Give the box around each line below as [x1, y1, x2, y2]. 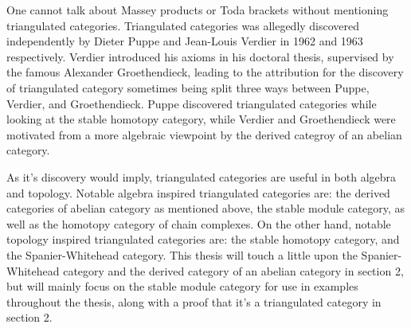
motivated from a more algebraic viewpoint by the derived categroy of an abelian [6, 126, 402, 143]
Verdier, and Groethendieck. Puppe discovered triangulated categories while [6, 95, 377, 111]
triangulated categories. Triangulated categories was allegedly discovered [6, 17, 360, 33]
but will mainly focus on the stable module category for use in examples [6, 278, 358, 295]
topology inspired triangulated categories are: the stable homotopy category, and [6, 231, 400, 248]
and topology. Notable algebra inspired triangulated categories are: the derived [6, 184, 390, 201]
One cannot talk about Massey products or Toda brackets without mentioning [6, 2, 389, 18]
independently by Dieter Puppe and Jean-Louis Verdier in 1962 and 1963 [6, 33, 363, 49]
